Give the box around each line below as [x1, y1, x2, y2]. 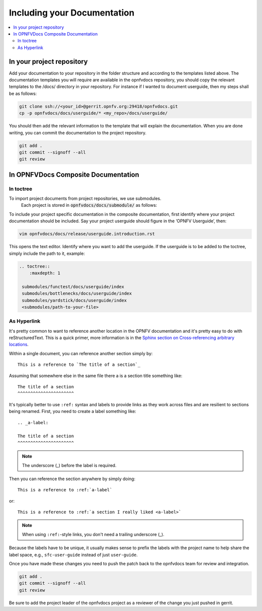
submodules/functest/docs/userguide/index [22, 284, 125, 289]
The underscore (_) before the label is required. [22, 462, 116, 468]
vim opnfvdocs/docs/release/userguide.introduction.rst [19, 231, 155, 237]
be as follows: [9, 90, 37, 96]
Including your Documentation [9, 7, 134, 18]
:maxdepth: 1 [29, 270, 61, 276]
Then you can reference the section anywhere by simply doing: [9, 476, 135, 482]
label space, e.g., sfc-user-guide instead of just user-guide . [9, 552, 138, 557]
